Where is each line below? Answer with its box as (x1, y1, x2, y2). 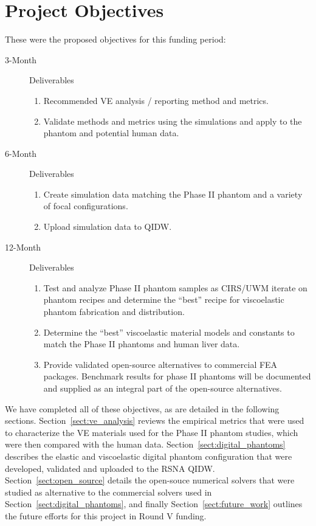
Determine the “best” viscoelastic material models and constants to (43, 325, 295, 338)
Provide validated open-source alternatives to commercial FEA (43, 358, 278, 370)
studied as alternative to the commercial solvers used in (5, 485, 212, 498)
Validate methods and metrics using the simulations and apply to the (43, 114, 302, 127)
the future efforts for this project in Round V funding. (5, 509, 207, 522)
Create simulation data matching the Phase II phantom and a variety (43, 187, 303, 200)
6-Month (5, 147, 37, 159)
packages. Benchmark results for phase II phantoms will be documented (43, 370, 311, 382)
